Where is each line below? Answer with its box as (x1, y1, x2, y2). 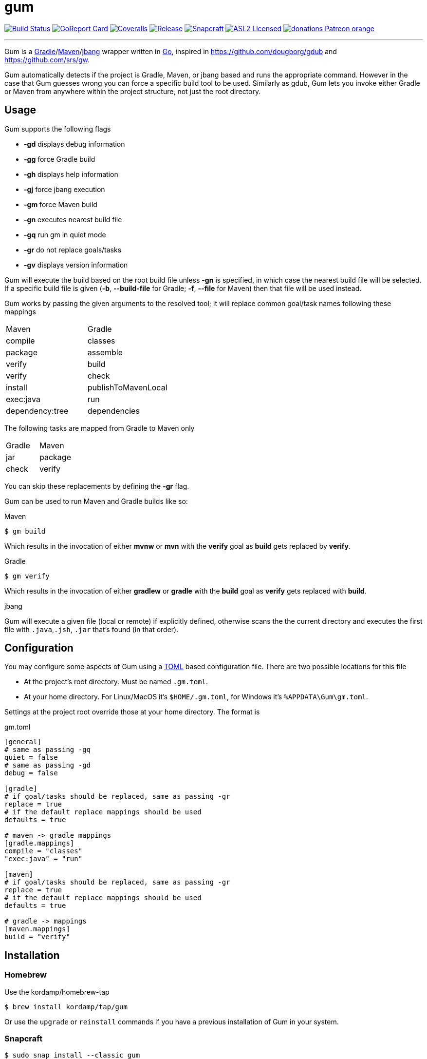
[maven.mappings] (4, 925, 70, 933)
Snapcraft (4, 1034, 43, 1044)
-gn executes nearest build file (24, 215, 122, 224)
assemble (87, 347, 123, 357)
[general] (4, 738, 41, 746)
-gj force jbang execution (24, 185, 105, 193)
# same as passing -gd (4, 761, 91, 770)
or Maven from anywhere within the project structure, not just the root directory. (4, 87, 261, 96)
